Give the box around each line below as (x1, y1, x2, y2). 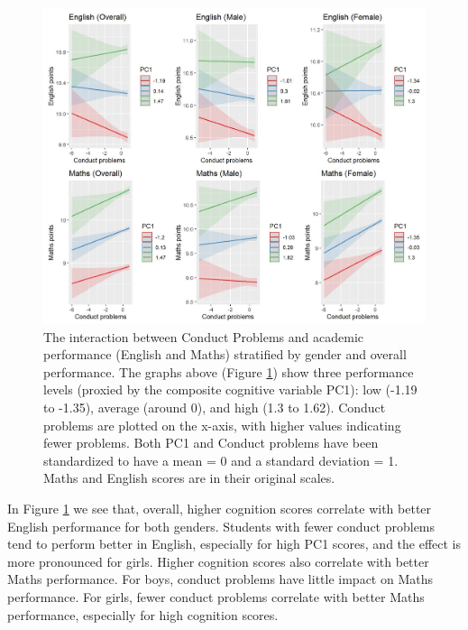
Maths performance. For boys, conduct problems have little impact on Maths (7, 570, 434, 588)
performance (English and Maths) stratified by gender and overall (43, 345, 407, 364)
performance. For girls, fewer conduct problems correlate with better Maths (7, 587, 425, 606)
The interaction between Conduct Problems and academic (43, 327, 363, 346)
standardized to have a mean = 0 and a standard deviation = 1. (43, 450, 399, 469)
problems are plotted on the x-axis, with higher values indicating (43, 415, 401, 434)
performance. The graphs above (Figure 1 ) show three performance (43, 362, 414, 381)
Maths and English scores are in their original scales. (43, 468, 335, 487)
